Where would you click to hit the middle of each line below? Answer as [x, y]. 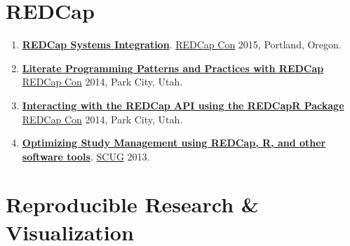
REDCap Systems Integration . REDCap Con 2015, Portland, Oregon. [182, 45]
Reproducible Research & [132, 204]
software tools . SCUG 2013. [86, 156]
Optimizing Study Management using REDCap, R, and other [174, 143]
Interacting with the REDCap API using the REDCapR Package [183, 105]
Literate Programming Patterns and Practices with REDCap [173, 68]
